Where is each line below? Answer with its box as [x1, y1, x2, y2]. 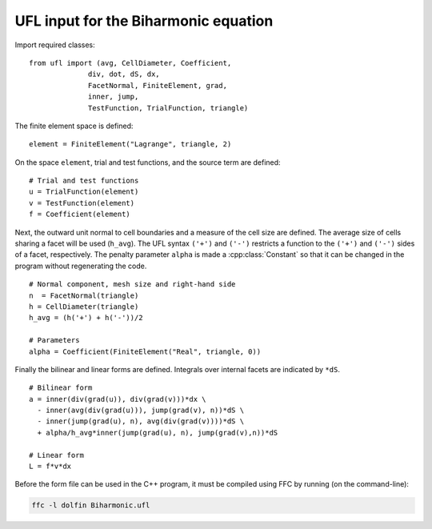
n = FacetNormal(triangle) [29, 291, 139, 300]
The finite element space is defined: [14, 121, 134, 130]
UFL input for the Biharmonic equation [14, 12, 274, 30]
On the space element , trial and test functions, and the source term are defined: [14, 157, 281, 167]
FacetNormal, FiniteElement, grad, [88, 81, 228, 90]
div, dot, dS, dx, [88, 70, 160, 79]
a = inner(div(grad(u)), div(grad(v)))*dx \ [29, 395, 207, 403]
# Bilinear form [29, 383, 93, 392]
